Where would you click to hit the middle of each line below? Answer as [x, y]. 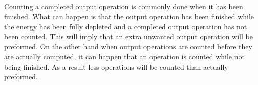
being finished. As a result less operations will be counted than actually [116, 66]
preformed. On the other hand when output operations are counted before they [128, 46]
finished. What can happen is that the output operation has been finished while [129, 16]
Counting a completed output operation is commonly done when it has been [124, 6]
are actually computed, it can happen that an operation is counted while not [124, 56]
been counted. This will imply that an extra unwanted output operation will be [128, 36]
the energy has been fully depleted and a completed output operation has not [126, 26]
